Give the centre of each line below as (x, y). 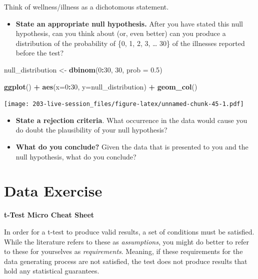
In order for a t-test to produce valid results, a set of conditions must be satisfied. (129, 231)
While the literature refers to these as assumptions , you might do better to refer (126, 241)
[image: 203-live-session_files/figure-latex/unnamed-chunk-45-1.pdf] (124, 104)
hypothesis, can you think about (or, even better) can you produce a (121, 33)
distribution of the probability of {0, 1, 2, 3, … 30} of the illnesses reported (130, 43)
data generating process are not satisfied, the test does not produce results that (126, 261)
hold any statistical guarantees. (52, 271)
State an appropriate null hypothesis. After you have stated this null (129, 23)
